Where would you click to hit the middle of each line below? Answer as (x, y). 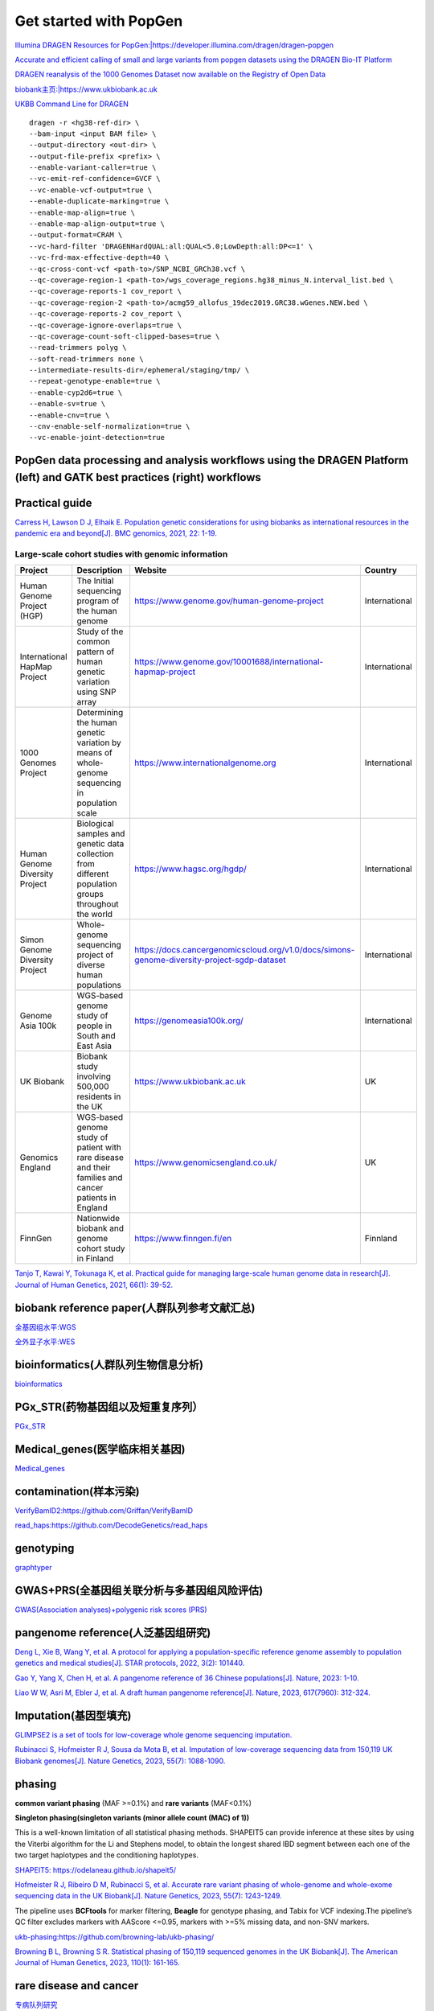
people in (94, 1026)
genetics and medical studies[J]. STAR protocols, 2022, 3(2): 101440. (130, 1663)
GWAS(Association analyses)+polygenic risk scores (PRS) (111, 1610)
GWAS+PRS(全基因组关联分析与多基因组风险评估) (139, 1590)
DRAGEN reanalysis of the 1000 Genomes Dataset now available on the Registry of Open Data (170, 74)
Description (100, 570)
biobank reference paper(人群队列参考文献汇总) (135, 1308)
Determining (100, 713)
